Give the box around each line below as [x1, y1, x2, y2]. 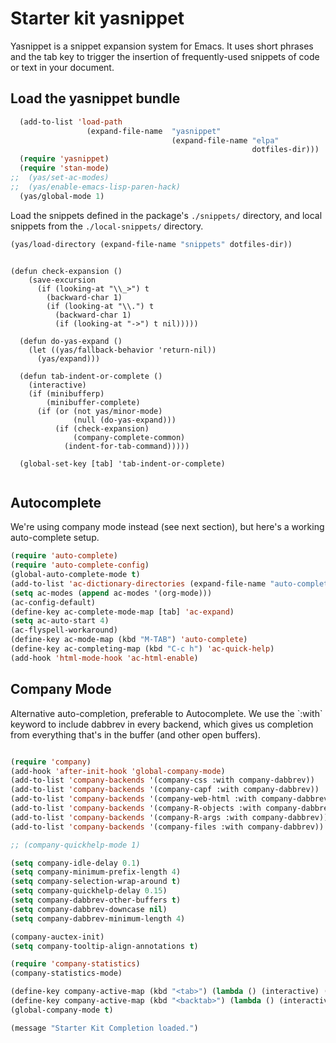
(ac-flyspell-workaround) [10, 625, 118, 636]
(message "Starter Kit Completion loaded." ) [10, 1023, 199, 1033]
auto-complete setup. [10, 532, 100, 544]
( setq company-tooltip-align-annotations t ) [10, 941, 199, 951]
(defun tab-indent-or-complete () [19, 371, 163, 381]
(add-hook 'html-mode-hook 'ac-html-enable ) [10, 653, 199, 663]
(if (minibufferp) [28, 388, 105, 399]
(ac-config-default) [10, 597, 97, 607]
